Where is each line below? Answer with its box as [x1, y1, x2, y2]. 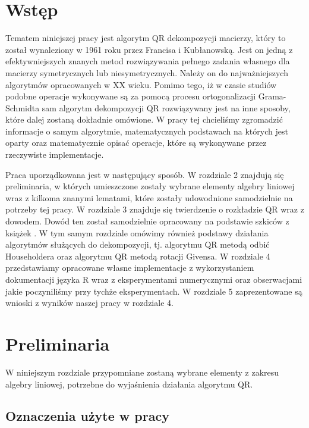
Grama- [258, 90, 286, 102]
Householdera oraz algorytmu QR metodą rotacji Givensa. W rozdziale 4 [5, 249, 270, 262]
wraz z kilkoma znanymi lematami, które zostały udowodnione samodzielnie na [5, 191, 293, 204]
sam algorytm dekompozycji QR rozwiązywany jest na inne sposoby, [42, 101, 291, 114]
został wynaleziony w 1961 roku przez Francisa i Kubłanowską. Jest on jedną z [5, 43, 293, 55]
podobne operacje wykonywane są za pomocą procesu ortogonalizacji [5, 90, 256, 102]
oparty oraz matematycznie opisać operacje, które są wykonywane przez [5, 136, 267, 149]
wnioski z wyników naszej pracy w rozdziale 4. [5, 296, 174, 309]
